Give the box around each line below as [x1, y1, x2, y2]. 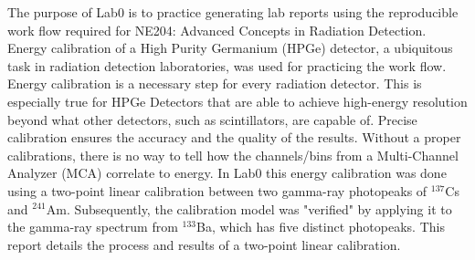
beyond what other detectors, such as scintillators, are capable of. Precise [7, 109, 417, 129]
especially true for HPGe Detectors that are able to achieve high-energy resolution [7, 91, 468, 110]
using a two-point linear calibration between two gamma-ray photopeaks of [7, 181, 427, 200]
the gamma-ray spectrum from [7, 217, 178, 236]
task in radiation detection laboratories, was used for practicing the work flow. [7, 56, 447, 75]
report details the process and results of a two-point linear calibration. [7, 234, 401, 254]
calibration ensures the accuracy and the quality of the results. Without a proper [7, 128, 461, 147]
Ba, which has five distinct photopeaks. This [196, 217, 445, 236]
